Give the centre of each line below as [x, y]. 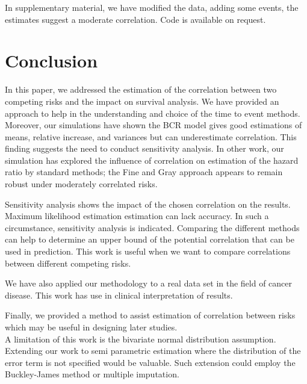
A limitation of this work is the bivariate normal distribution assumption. [141, 339]
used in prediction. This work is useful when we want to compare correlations [148, 251]
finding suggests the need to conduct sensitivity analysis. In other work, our [144, 148]
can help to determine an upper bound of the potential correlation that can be [150, 239]
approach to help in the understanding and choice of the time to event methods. [153, 113]
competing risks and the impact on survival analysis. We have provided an [142, 101]
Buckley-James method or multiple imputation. [92, 374]
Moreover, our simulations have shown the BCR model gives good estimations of [153, 125]
